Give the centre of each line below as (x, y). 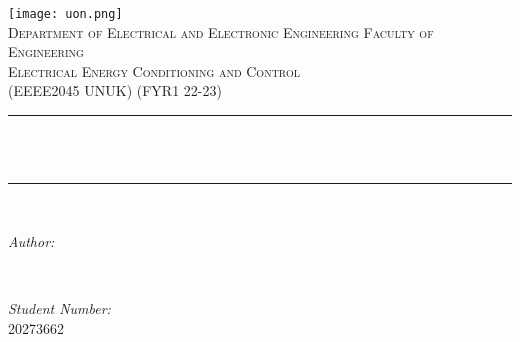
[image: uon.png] (65, 14)
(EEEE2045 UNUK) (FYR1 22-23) (115, 90)
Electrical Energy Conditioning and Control (154, 70)
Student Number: (59, 308)
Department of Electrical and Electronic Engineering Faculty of (221, 31)
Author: (31, 240)
